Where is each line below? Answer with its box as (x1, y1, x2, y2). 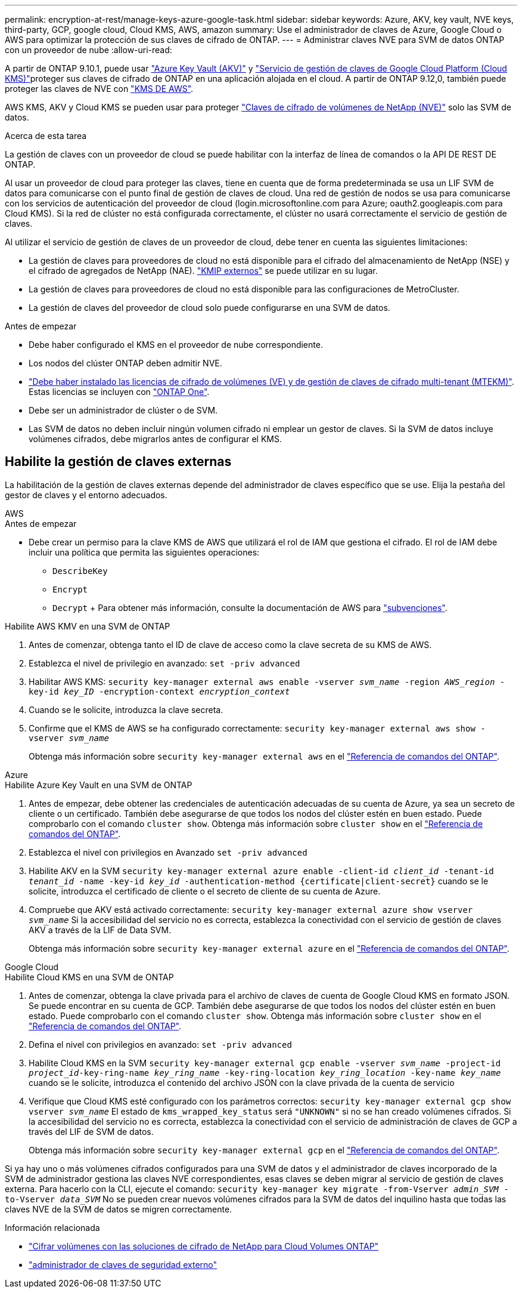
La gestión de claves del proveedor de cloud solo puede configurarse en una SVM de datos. (29, 303, 390, 313)
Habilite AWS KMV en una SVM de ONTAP (5, 621, 170, 631)
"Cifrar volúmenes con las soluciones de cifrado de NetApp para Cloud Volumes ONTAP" (29, 1240, 379, 1251)
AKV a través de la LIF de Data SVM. (29, 924, 172, 935)
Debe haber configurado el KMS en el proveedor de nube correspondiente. (29, 340, 323, 350)
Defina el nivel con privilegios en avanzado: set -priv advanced (29, 1039, 292, 1050)
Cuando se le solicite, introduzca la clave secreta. (29, 704, 223, 715)
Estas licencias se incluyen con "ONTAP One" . (29, 387, 210, 397)
